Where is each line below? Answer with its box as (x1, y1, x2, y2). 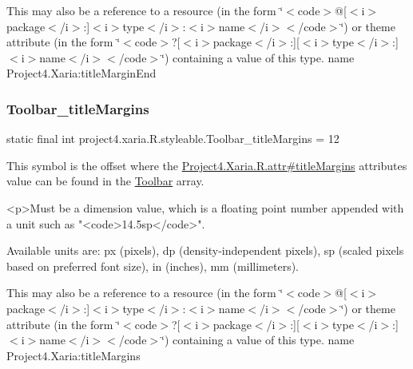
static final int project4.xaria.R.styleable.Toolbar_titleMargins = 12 (6, 130, 340, 147)
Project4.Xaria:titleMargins (6, 347, 141, 363)
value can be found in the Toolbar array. (6, 173, 205, 189)
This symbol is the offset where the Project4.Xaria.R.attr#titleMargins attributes (6, 157, 407, 173)
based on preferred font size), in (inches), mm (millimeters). (6, 257, 300, 274)
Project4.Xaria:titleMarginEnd (6, 65, 157, 81)
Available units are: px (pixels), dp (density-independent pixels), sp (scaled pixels (6, 242, 404, 259)
